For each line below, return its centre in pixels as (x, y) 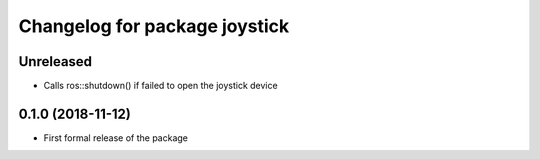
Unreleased (55, 61)
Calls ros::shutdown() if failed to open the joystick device (161, 86)
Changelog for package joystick (154, 26)
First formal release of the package (116, 137)
